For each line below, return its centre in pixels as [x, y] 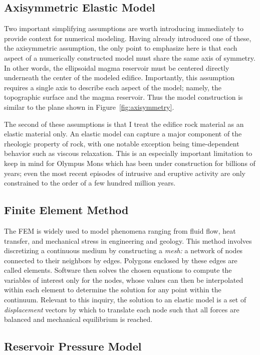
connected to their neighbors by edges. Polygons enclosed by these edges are [121, 260]
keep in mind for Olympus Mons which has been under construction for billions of [130, 163]
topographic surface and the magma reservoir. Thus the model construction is [123, 97]
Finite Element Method [66, 210]
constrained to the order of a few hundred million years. [90, 183]
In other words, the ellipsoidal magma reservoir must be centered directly [117, 67]
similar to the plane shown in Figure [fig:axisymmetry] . [89, 107]
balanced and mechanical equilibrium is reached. [78, 319]
